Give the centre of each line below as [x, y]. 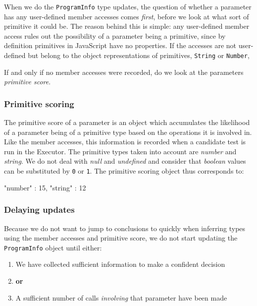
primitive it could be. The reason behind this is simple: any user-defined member [127, 26]
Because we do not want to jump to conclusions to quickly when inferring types [125, 228]
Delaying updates [39, 210]
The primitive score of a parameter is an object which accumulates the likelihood [127, 122]
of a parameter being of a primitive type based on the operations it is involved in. [128, 132]
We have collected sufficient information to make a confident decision [120, 264]
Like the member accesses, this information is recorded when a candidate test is [125, 142]
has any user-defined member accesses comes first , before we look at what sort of [127, 16]
